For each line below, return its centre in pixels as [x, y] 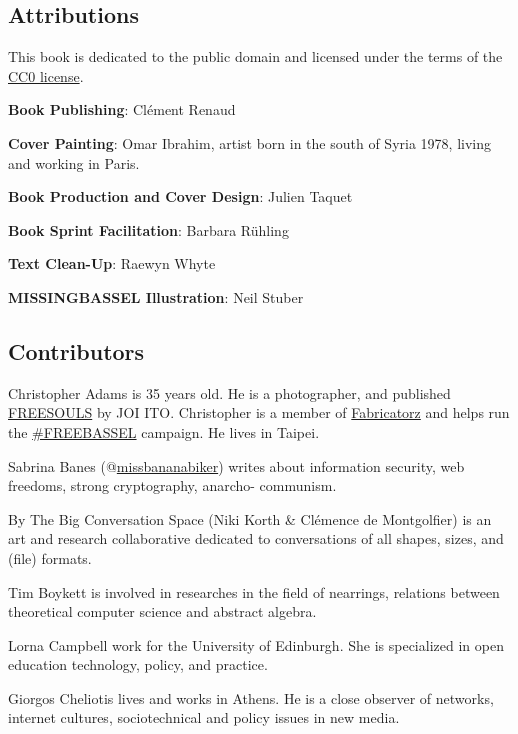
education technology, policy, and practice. [138, 664]
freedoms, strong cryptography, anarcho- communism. [172, 485]
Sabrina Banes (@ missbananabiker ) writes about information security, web [236, 465]
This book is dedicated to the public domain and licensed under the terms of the [255, 56]
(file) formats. [50, 557]
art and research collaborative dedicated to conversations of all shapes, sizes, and [256, 538]
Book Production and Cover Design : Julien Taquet [180, 196]
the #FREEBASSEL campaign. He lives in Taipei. [164, 431]
